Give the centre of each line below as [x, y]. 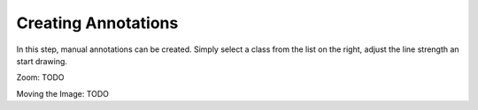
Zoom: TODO [40, 77]
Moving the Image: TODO [63, 93]
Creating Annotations [97, 23]
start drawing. [42, 61]
